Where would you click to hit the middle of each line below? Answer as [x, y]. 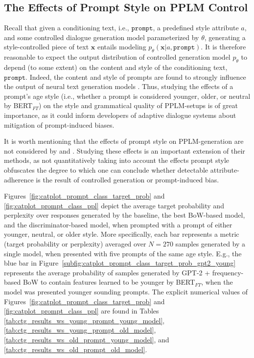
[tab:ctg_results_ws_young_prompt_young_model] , [84, 320]
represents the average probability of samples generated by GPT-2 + [107, 272]
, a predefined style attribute [196, 28]
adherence [19, 179]
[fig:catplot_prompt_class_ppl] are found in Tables [81, 311]
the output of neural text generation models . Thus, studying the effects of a [119, 86]
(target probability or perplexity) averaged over [75, 244]
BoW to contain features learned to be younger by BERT [109, 282]
